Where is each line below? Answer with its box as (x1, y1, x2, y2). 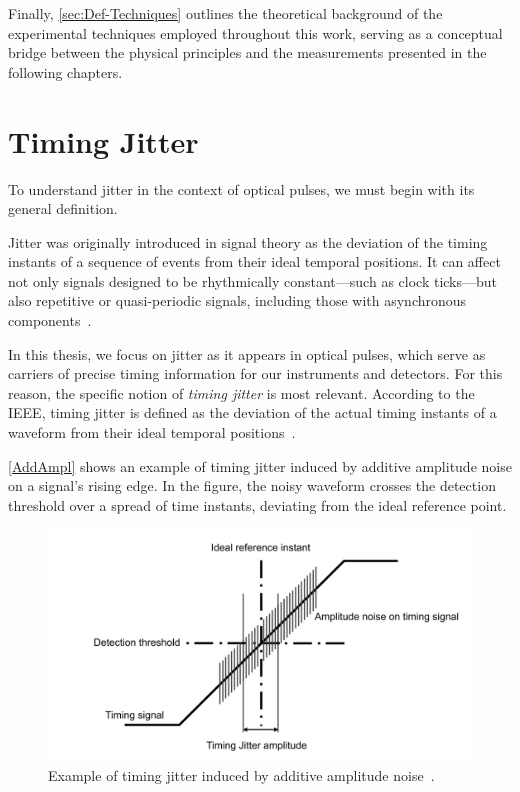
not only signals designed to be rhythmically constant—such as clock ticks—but (8, 270, 498, 291)
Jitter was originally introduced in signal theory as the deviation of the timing (8, 231, 488, 252)
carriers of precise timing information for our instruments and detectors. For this (8, 363, 503, 384)
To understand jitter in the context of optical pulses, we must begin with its (8, 178, 475, 199)
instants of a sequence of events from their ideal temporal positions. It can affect (8, 251, 501, 272)
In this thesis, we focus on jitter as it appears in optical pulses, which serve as (8, 343, 486, 364)
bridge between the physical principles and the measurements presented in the (8, 42, 487, 63)
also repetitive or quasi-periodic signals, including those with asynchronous (8, 290, 467, 311)
